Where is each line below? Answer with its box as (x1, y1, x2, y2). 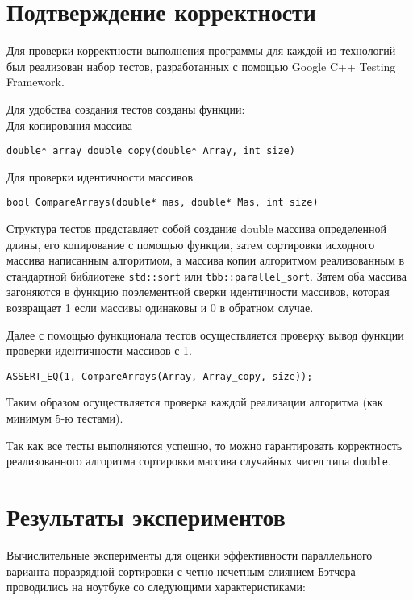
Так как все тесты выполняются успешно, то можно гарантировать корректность (6, 436, 403, 453)
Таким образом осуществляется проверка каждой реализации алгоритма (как (6, 394, 383, 410)
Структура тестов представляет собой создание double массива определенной (6, 220, 387, 236)
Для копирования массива (6, 116, 132, 133)
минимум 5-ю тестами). (6, 410, 123, 427)
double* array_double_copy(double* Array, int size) (6, 145, 295, 157)
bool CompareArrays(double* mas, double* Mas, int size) (6, 197, 319, 209)
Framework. (6, 73, 65, 90)
